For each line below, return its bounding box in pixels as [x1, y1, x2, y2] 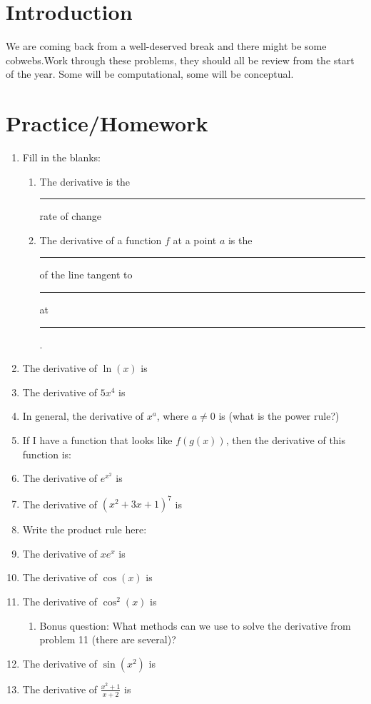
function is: [22, 446, 71, 461]
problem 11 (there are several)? [39, 632, 176, 647]
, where [156, 408, 189, 423]
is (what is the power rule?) [218, 408, 340, 423]
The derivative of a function [39, 232, 162, 247]
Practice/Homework [6, 109, 208, 138]
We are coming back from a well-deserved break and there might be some [6, 39, 327, 54]
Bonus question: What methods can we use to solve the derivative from [39, 618, 351, 633]
